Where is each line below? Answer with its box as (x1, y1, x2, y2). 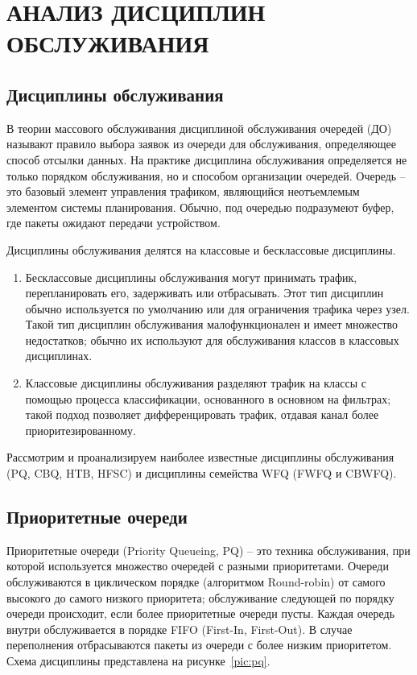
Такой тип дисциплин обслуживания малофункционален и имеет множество (25, 316, 398, 333)
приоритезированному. (25, 421, 136, 438)
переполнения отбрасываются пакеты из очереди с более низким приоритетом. (6, 636, 392, 653)
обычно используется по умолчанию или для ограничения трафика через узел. (25, 300, 410, 317)
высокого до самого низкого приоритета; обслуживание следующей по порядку (6, 589, 394, 606)
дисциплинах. (25, 347, 93, 364)
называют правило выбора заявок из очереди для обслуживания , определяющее (6, 135, 396, 152)
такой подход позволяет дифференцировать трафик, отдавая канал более (25, 406, 379, 423)
